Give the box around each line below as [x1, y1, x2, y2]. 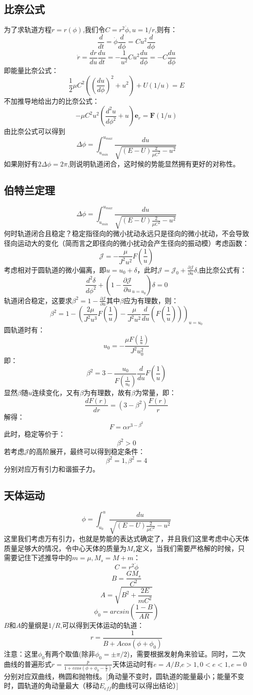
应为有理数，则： [124, 295, 179, 305]
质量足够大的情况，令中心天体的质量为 [4, 543, 126, 553]
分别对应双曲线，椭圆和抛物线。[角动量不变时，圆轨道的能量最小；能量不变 [4, 671, 244, 681]
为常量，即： [135, 387, 176, 397]
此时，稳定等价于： [4, 428, 65, 439]
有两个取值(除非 [45, 648, 95, 658]
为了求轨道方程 [4, 24, 52, 35]
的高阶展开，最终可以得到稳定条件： [29, 446, 145, 456]
